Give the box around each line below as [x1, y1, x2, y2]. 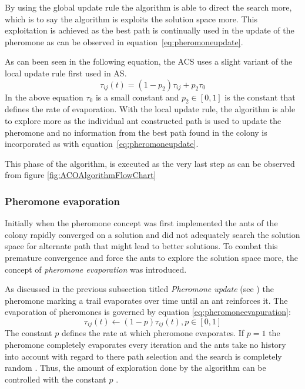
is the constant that [224, 90, 296, 103]
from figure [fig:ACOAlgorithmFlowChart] [5, 169, 156, 181]
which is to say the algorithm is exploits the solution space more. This [5, 12, 257, 25]
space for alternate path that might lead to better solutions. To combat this [5, 240, 278, 252]
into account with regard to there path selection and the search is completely [5, 350, 282, 362]
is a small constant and [95, 90, 179, 103]
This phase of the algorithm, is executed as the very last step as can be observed [5, 157, 295, 169]
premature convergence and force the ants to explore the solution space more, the [5, 251, 298, 263]
